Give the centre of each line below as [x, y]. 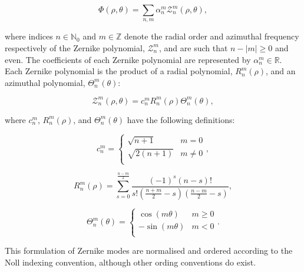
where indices [29, 36]
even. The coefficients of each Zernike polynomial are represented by [128, 59]
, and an [281, 71]
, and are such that [194, 47]
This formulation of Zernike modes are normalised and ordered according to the [149, 251]
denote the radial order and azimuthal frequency [212, 36]
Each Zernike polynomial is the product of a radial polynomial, [119, 71]
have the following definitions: [181, 119]
